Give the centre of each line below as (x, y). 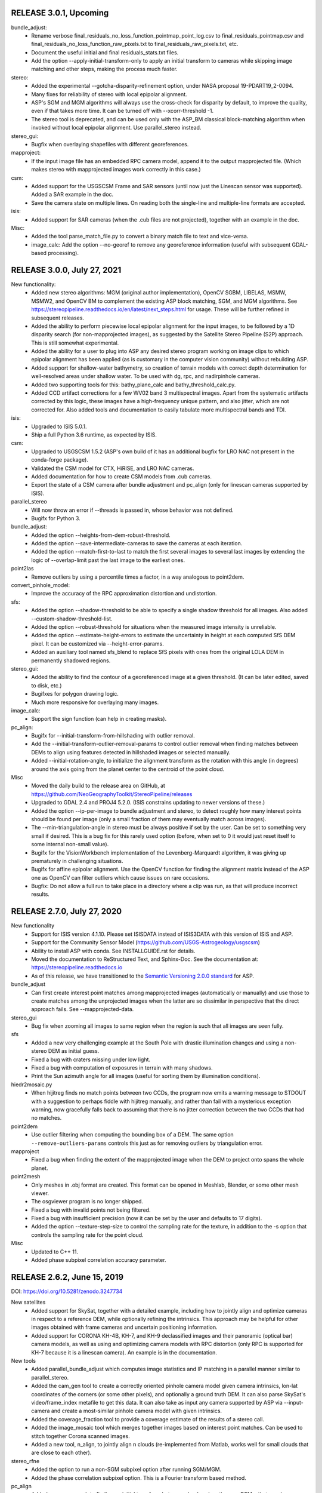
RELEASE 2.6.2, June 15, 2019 (67, 1277)
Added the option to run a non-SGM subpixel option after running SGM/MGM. (126, 1470)
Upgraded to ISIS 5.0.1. (59, 426)
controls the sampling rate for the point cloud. (87, 1235)
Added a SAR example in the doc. (72, 195)
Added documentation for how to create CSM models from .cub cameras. (121, 476)
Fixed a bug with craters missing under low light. (91, 1059)
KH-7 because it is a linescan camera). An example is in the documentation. (124, 1352)
